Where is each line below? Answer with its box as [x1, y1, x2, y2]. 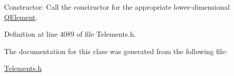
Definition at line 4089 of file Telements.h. [4, 29, 136, 39]
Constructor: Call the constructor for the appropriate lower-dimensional [4, 2, 230, 12]
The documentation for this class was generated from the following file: [4, 45, 227, 56]
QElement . [4, 11, 38, 22]
